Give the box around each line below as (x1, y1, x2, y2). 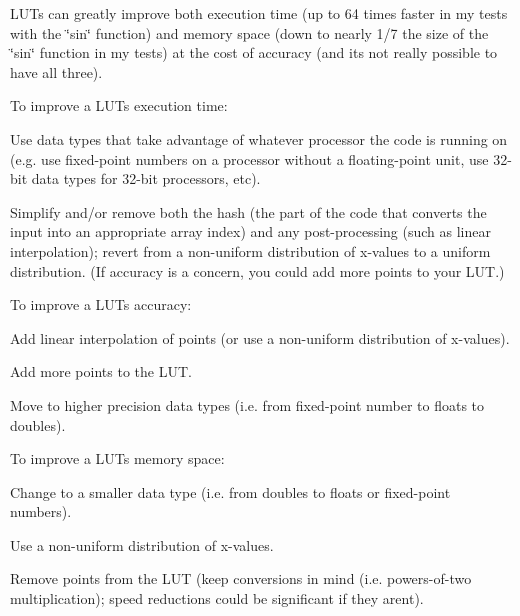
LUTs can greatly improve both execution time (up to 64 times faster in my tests (10, 3, 508, 23)
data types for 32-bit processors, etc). (31, 168, 261, 189)
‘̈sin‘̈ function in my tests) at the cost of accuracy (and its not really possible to (10, 42, 498, 63)
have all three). (10, 61, 103, 82)
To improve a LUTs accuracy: (10, 294, 192, 315)
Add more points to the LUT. (10, 361, 192, 382)
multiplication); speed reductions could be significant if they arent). (10, 588, 424, 609)
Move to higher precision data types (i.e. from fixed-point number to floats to (10, 394, 485, 415)
